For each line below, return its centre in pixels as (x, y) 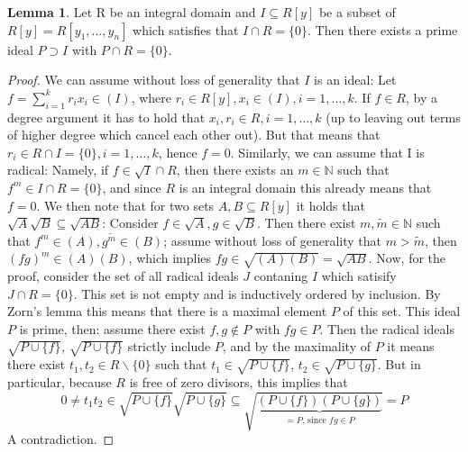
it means (411, 346)
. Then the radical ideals (387, 328)
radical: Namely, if (58, 170)
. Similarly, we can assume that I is (327, 152)
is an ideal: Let (355, 80)
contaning (281, 276)
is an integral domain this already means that (305, 187)
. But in (399, 364)
